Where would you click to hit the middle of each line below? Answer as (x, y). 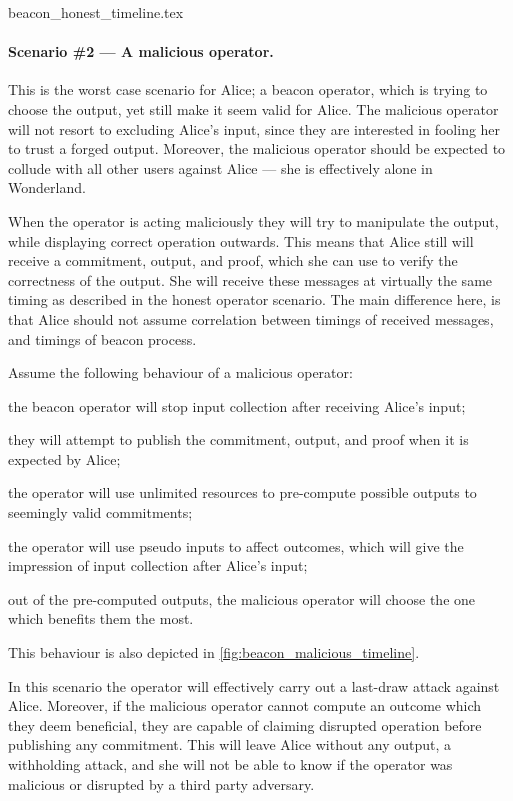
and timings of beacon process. (102, 338)
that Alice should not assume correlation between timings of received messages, (251, 318)
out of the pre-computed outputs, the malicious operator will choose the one (242, 598)
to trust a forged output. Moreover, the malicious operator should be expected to (257, 148)
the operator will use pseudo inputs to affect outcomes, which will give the (236, 545)
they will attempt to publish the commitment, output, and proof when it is (238, 439)
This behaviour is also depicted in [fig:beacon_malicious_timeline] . (214, 652)
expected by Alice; (64, 458)
